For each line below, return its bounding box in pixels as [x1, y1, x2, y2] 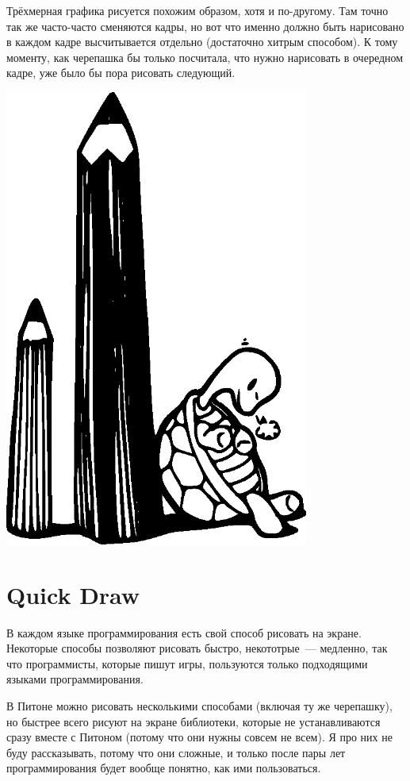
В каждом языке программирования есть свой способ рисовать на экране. [6, 624, 362, 641]
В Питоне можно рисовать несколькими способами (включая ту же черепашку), [6, 697, 393, 714]
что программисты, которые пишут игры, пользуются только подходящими [6, 655, 368, 671]
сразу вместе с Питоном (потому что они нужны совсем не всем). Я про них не [6, 729, 393, 745]
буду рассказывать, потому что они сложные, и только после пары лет [6, 744, 346, 760]
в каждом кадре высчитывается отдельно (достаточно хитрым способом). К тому [6, 33, 398, 50]
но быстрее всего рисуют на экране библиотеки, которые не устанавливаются [6, 713, 381, 729]
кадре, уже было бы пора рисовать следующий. [6, 64, 236, 81]
